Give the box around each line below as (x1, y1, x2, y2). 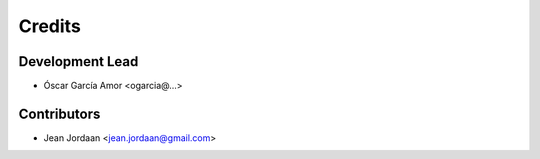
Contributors (18, 105, 101, 122)
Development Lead (18, 53, 139, 70)
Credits (18, 15, 82, 37)
